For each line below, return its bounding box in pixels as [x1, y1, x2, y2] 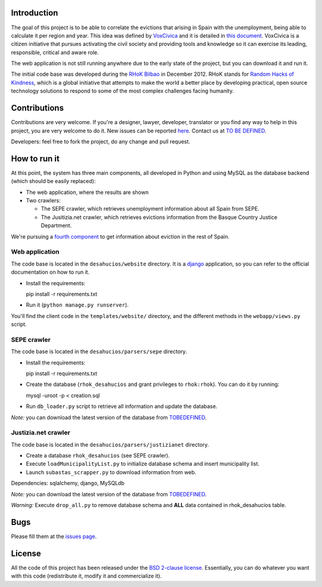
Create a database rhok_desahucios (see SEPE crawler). [26, 452, 170, 459]
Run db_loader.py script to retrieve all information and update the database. [26, 403, 218, 410]
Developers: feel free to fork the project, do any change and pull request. [11, 138, 191, 145]
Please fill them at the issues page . [11, 533, 97, 540]
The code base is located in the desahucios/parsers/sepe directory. [11, 348, 187, 355]
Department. [41, 222, 72, 229]
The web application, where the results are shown [26, 189, 149, 196]
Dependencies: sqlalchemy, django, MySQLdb [11, 480, 125, 487]
